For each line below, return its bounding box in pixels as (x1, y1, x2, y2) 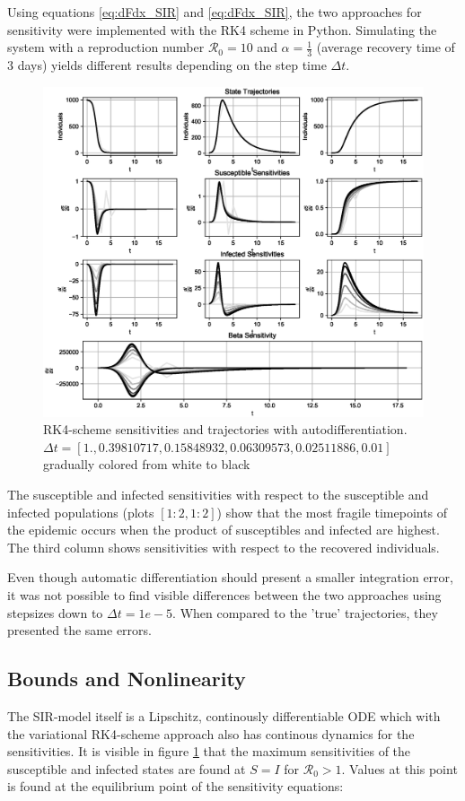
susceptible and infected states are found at (7, 759, 246, 778)
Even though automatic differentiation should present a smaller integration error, (7, 568, 453, 587)
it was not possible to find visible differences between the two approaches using (7, 586, 442, 605)
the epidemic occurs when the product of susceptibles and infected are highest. (7, 520, 440, 539)
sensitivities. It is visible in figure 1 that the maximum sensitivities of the (7, 742, 411, 761)
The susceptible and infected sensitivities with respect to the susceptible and (7, 485, 429, 504)
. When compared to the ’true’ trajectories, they (172, 603, 438, 622)
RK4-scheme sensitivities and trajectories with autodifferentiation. (43, 420, 408, 439)
